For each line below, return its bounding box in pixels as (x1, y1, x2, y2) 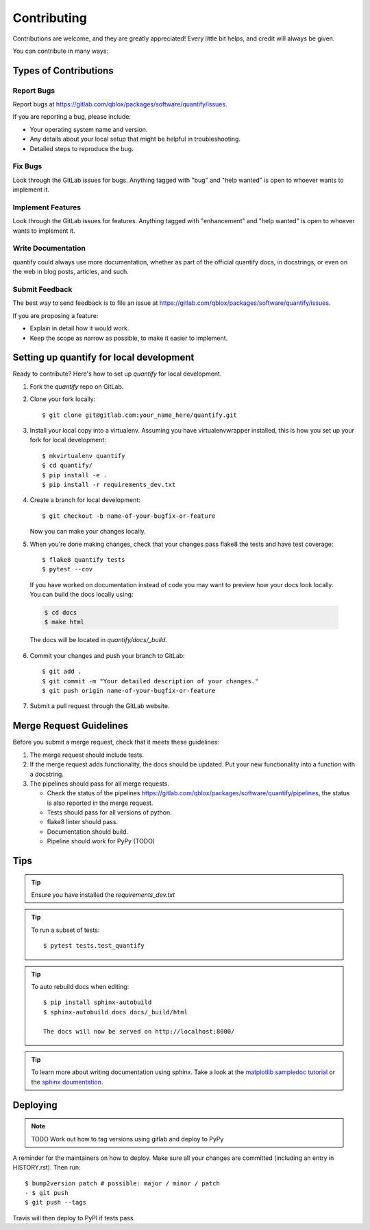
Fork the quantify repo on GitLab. (29, 382, 124, 391)
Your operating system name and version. (29, 125, 148, 133)
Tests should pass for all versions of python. (47, 808, 172, 817)
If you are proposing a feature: (12, 311, 99, 319)
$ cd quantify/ (42, 462, 93, 470)
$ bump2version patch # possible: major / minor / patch (25, 1179, 221, 1187)
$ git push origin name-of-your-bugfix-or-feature (42, 687, 216, 695)
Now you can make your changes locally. (29, 527, 146, 536)
